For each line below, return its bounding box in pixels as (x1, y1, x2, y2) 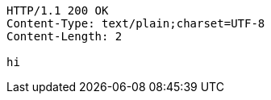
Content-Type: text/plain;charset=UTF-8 (6, 17, 265, 30)
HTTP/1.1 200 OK (6, 4, 109, 17)
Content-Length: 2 (6, 30, 123, 43)
